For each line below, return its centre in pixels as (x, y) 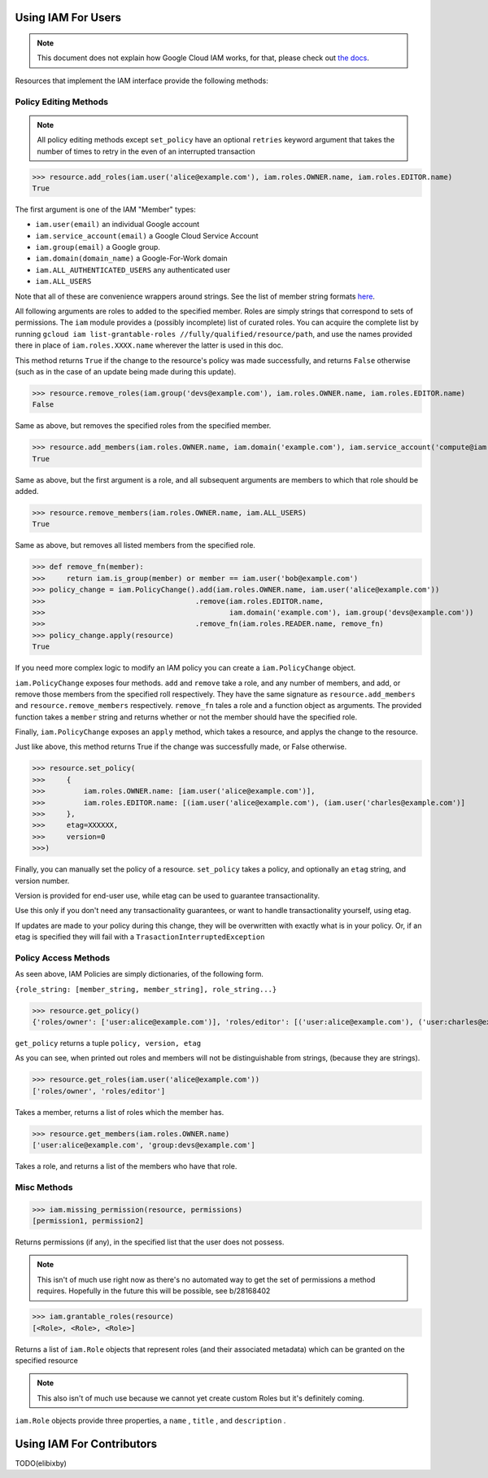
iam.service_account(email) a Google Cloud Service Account (147, 235)
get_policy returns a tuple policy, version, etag (108, 1043)
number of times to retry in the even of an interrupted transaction (146, 151)
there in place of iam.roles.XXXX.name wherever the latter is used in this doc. (149, 345)
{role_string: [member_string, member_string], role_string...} (146, 989)
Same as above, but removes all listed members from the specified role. (135, 545)
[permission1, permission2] (88, 1221)
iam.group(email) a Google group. (98, 247)
